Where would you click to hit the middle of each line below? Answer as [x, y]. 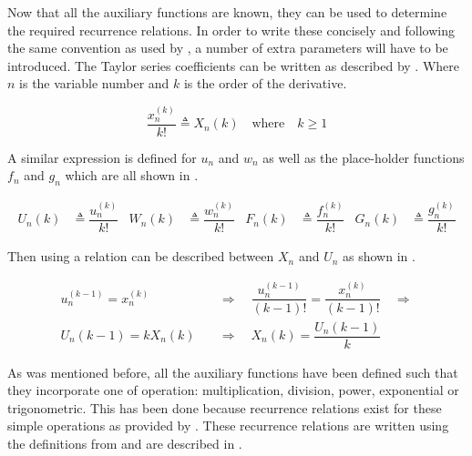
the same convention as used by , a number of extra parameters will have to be [228, 48]
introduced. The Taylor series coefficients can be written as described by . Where [234, 65]
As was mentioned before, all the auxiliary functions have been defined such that [233, 372]
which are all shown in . [132, 175]
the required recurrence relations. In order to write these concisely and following [231, 30]
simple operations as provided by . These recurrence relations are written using [228, 426]
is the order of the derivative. [265, 83]
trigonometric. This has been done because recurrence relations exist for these [225, 407]
